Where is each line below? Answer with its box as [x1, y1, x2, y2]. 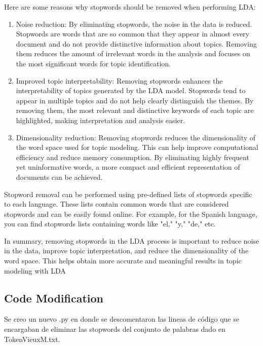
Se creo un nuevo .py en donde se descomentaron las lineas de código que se [4, 314, 239, 324]
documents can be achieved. [16, 171, 103, 182]
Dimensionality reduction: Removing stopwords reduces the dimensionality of [16, 132, 256, 142]
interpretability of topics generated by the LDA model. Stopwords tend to [16, 85, 246, 96]
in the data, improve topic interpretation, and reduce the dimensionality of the [4, 245, 249, 256]
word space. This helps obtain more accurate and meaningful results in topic [4, 255, 242, 266]
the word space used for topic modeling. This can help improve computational [16, 142, 258, 152]
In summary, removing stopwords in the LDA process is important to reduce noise [4, 235, 259, 246]
